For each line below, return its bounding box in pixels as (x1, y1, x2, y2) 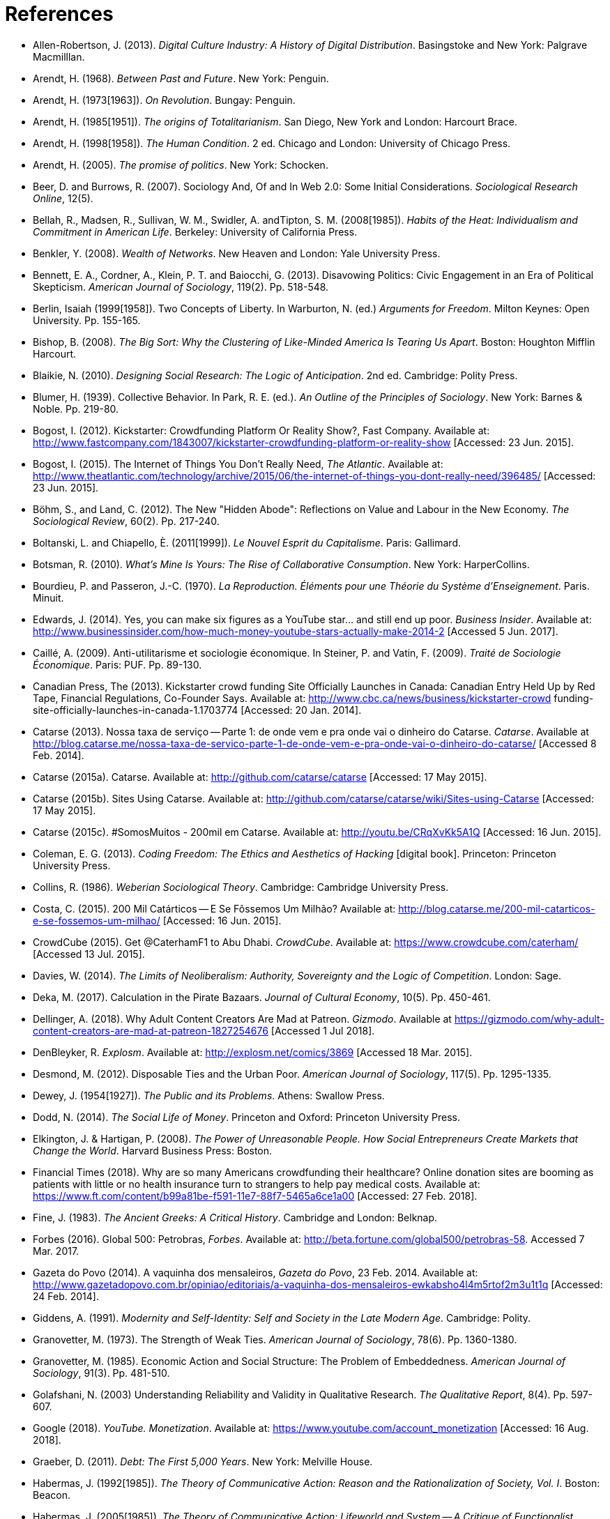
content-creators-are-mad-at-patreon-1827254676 (33, 1024, 268, 1037)
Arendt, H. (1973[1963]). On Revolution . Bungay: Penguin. (33, 93, 296, 106)
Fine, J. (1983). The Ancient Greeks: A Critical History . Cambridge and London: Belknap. (33, 1211, 438, 1223)
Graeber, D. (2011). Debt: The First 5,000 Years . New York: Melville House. (33, 1455, 373, 1467)
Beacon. (33, 1488, 71, 1501)
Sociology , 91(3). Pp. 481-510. (33, 1366, 170, 1379)
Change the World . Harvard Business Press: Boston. (33, 1144, 273, 1157)
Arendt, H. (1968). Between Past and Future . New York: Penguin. (33, 72, 329, 84)
